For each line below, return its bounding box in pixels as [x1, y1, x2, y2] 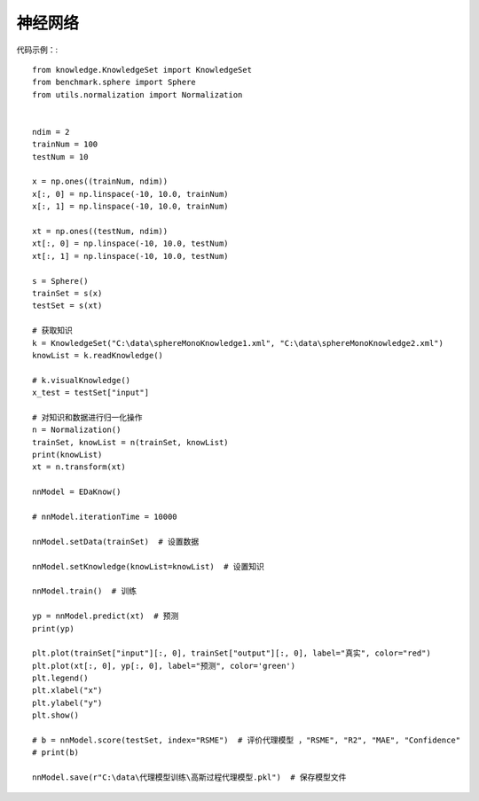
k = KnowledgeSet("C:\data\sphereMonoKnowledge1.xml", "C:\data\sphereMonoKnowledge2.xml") [32, 338, 444, 348]
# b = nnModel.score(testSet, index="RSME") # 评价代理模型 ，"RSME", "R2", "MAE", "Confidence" [32, 735, 461, 745]
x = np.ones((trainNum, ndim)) [32, 177, 169, 186]
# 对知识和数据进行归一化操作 [32, 412, 143, 422]
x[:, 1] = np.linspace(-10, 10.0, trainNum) [32, 201, 230, 212]
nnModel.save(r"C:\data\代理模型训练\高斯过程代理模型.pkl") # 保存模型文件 [32, 773, 347, 782]
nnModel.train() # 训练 [32, 586, 137, 596]
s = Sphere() [32, 276, 89, 286]
